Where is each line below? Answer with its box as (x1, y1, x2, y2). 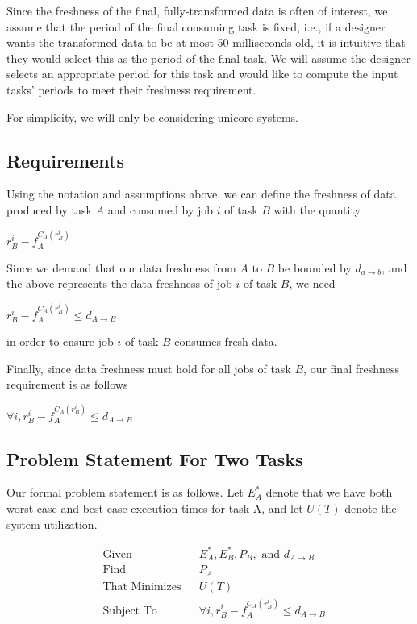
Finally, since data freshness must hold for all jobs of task (6, 360, 291, 376)
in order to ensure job (6, 333, 114, 350)
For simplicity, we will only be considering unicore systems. (6, 108, 298, 125)
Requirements (6, 148, 124, 173)
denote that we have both (265, 484, 393, 501)
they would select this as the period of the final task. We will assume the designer (6, 49, 411, 66)
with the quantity (273, 201, 361, 218)
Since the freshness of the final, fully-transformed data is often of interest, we (6, 2, 388, 19)
